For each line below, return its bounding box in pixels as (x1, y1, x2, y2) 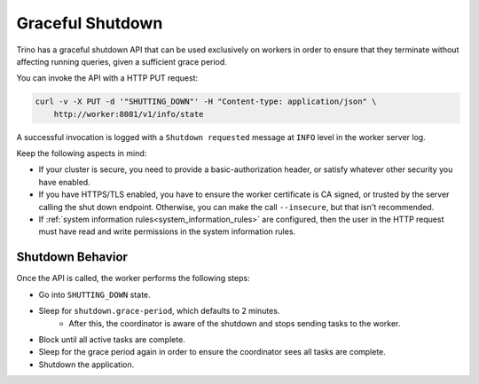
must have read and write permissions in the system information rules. (38, 226, 296, 237)
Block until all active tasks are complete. (38, 333, 185, 345)
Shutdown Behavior (16, 249, 129, 265)
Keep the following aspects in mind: (16, 148, 147, 159)
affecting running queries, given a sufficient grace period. (16, 56, 228, 67)
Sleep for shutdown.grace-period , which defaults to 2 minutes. (38, 306, 280, 317)
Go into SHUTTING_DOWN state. (38, 289, 151, 300)
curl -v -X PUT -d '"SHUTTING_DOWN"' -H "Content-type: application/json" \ (35, 97, 377, 106)
